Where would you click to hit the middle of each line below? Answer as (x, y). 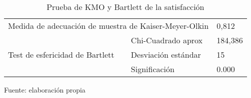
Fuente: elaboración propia (45, 90)
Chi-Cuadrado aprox (167, 40)
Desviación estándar (166, 54)
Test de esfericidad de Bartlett (61, 54)
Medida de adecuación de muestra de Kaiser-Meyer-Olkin (108, 26)
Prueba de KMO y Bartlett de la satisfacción (125, 7)
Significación (152, 69)
